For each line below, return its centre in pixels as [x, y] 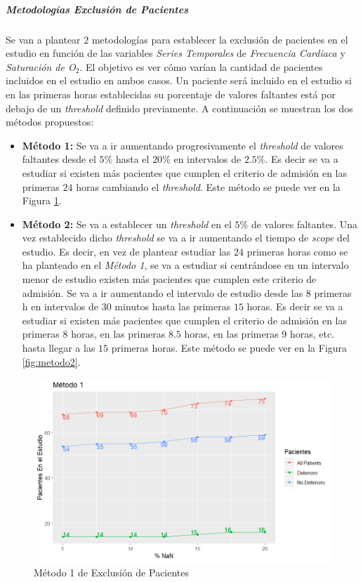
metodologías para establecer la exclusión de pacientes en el [220, 39]
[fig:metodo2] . [51, 361]
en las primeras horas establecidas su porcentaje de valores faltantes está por [171, 94]
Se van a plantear [43, 39]
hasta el [132, 159]
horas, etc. [312, 334]
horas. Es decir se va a [295, 306]
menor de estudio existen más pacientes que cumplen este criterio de [169, 279]
